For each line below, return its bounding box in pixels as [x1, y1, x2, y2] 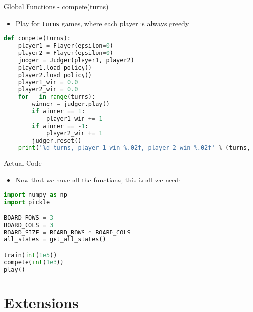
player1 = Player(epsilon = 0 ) [18, 42, 113, 50]
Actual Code [4, 158, 42, 168]
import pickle [4, 199, 50, 206]
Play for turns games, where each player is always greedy [15, 18, 189, 28]
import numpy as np [4, 191, 67, 199]
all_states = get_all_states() [4, 236, 106, 243]
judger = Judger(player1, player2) [18, 56, 134, 64]
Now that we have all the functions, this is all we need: [15, 174, 181, 184]
